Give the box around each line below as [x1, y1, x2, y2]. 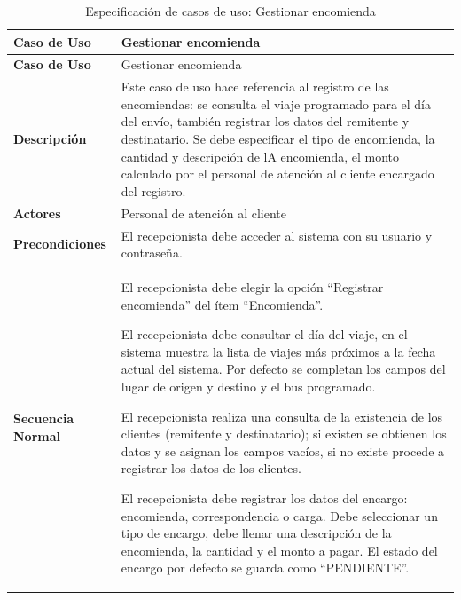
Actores [13, 203, 61, 222]
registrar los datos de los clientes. [121, 459, 301, 478]
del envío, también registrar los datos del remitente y [121, 112, 410, 130]
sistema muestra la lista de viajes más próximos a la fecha [121, 342, 436, 360]
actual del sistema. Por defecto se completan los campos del [121, 359, 446, 378]
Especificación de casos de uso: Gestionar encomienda [85, 2, 376, 20]
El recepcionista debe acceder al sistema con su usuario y [121, 225, 433, 244]
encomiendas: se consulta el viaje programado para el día [121, 94, 432, 113]
